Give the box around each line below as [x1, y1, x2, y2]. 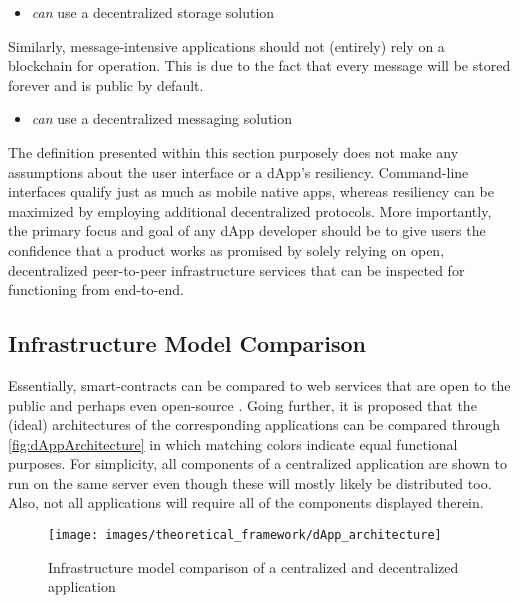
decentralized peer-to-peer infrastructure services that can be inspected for [8, 259, 465, 280]
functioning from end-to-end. [8, 279, 184, 300]
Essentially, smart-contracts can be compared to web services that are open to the [8, 374, 511, 395]
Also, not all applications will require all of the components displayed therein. [8, 492, 484, 513]
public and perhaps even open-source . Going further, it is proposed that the [8, 394, 477, 415]
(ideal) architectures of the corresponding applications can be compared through [8, 414, 501, 435]
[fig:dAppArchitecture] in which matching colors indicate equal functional [8, 433, 458, 454]
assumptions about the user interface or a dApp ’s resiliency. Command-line [8, 161, 469, 182]
